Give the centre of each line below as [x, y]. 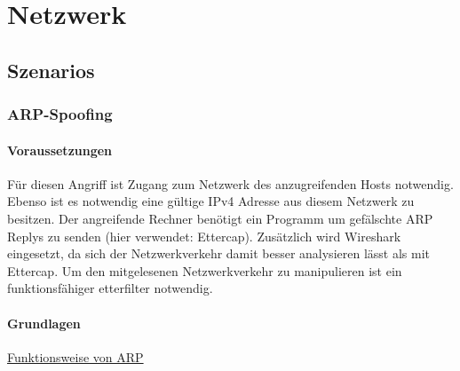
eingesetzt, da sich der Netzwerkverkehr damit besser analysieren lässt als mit [218, 253]
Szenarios [51, 70]
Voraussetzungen [60, 150]
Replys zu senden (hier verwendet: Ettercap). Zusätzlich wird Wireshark [204, 236]
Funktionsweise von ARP [75, 356]
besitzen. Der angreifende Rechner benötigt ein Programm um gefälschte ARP [220, 218]
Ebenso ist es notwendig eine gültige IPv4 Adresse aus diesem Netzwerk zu [211, 201]
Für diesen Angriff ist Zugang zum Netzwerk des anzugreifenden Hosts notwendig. [230, 183]
